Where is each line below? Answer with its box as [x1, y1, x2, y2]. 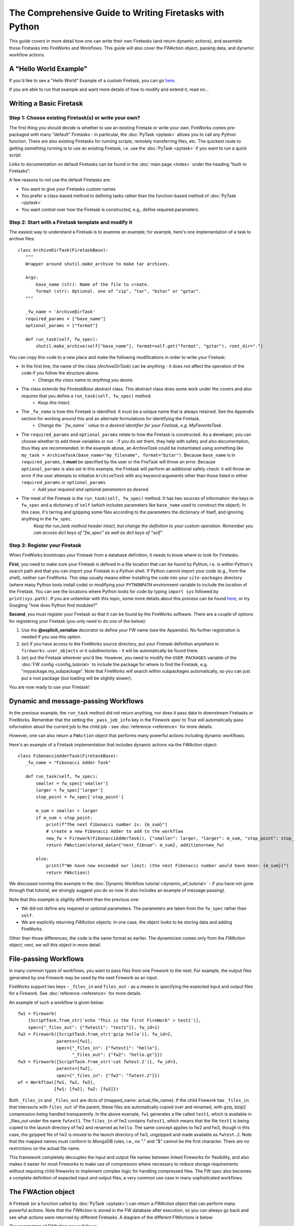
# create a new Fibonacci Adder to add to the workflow [46, 829, 183, 834]
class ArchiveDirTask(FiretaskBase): [18, 247, 109, 253]
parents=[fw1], [56, 1038, 93, 1044]
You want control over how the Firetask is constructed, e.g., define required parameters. [21, 206, 199, 212]
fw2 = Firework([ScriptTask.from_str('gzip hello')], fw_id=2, [18, 1031, 173, 1037]
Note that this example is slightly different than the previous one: [9, 896, 140, 902]
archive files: [9, 236, 35, 242]
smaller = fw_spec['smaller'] [36, 780, 109, 786]
